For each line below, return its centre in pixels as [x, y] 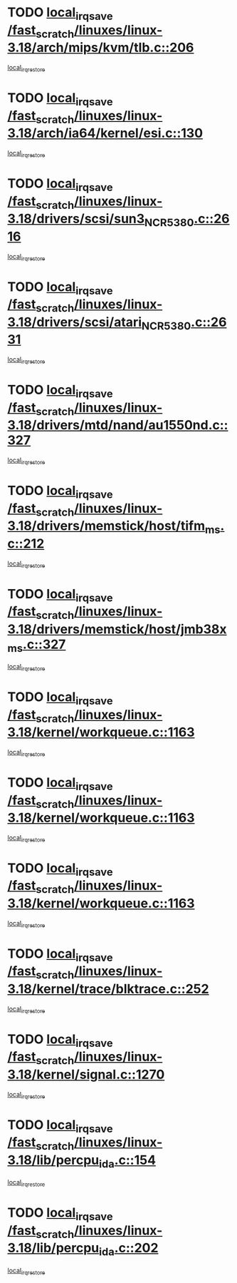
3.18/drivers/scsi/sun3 [76, 219]
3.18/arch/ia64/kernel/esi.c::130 [105, 133]
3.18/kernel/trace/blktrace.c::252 [108, 989]
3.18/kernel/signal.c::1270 [86, 1074]
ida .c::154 [127, 1161]
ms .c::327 [37, 645]
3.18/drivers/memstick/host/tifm [106, 526]
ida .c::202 [128, 1249]
